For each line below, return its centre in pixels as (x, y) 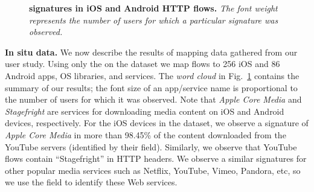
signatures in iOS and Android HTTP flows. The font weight (153, 8)
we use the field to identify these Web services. (91, 182)
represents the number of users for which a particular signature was (154, 20)
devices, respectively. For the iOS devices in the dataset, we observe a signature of (157, 123)
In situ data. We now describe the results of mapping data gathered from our (151, 52)
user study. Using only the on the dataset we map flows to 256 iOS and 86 (143, 64)
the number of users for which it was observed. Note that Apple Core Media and (153, 99)
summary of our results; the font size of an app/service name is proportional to (151, 87)
